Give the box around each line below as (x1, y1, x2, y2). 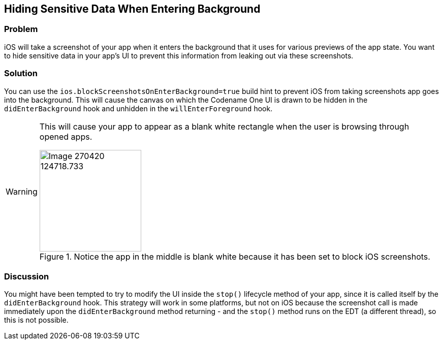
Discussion (4, 271, 49, 282)
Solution (4, 68, 38, 79)
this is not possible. (4, 316, 69, 325)
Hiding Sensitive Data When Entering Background (4, 3, 261, 15)
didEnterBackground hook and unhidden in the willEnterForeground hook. (4, 104, 273, 113)
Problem (4, 24, 38, 35)
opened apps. (39, 131, 92, 142)
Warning (6, 186, 38, 197)
